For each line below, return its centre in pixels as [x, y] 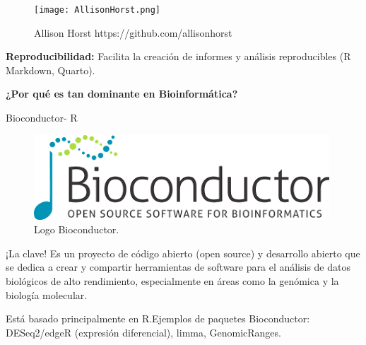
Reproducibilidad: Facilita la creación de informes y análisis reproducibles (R [178, 56]
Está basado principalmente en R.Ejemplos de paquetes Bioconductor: [158, 318]
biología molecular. [47, 294]
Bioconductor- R [42, 118]
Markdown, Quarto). [51, 70]
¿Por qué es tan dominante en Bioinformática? [122, 94]
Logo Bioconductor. [77, 229]
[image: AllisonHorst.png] [97, 10]
